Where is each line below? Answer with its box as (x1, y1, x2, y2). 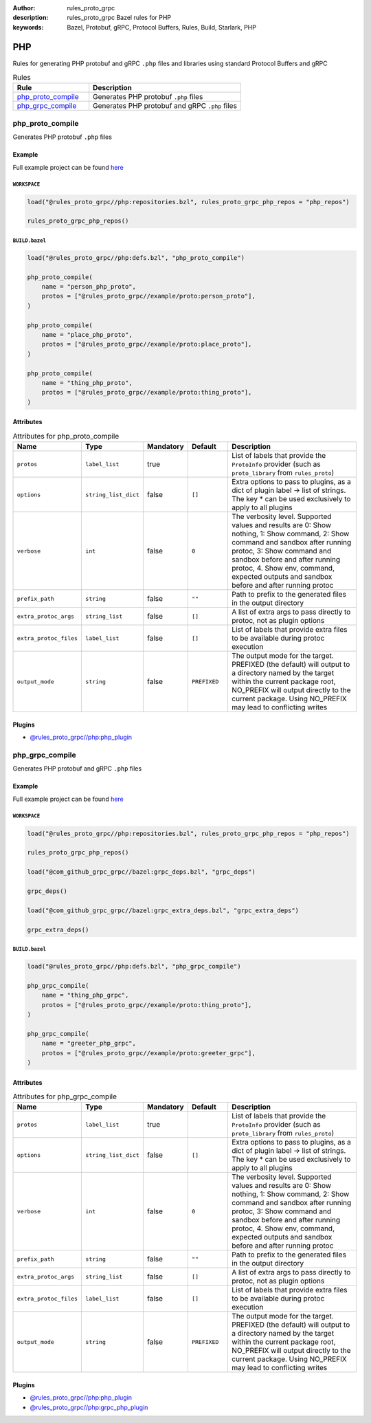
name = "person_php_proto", (41, 283, 137, 291)
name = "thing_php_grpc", (41, 991, 129, 1000)
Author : (12, 4, 36, 12)
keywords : (12, 23, 44, 31)
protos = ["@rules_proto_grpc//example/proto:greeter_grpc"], (41, 1049, 256, 1057)
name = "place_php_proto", (41, 331, 133, 339)
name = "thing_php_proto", (41, 379, 133, 386)
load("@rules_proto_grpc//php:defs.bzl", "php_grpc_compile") (27, 962, 241, 971)
